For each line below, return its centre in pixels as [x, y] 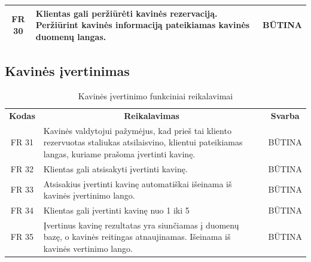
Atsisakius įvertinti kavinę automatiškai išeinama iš [138, 183]
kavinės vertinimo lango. [88, 249]
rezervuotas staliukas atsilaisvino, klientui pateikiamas [143, 142]
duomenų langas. [71, 36]
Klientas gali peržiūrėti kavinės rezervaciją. [126, 13]
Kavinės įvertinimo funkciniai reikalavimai [155, 95]
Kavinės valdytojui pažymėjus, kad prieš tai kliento [137, 130]
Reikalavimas [152, 115]
